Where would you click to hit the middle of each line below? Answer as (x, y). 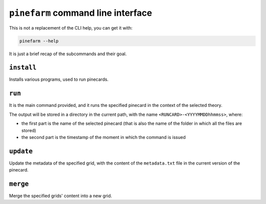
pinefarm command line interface (81, 13)
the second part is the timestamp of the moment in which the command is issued (103, 137)
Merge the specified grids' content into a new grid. (61, 196)
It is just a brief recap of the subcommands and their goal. (68, 54)
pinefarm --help (39, 41)
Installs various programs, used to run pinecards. (59, 79)
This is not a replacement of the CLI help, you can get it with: (71, 28)
